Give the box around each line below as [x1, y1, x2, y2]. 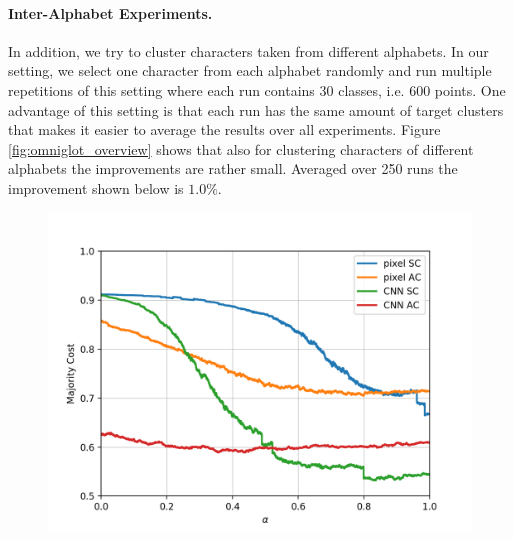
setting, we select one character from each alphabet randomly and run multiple [8, 60, 492, 81]
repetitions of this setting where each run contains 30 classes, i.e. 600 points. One [8, 79, 506, 100]
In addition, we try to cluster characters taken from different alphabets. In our [8, 40, 489, 61]
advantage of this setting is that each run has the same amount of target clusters [8, 99, 504, 120]
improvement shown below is [8, 177, 184, 198]
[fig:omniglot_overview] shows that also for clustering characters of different [8, 138, 474, 159]
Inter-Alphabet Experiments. [8, 2, 213, 23]
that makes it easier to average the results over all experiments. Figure [8, 119, 441, 140]
